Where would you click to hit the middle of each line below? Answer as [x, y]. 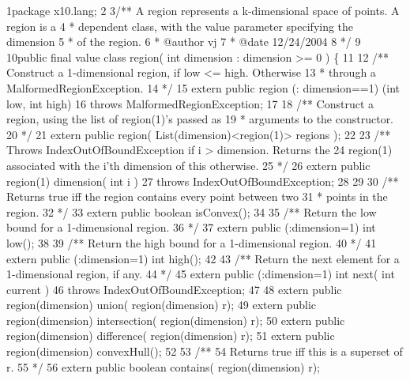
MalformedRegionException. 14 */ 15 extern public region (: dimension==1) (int [203, 87]
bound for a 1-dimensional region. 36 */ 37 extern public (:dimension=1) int [191, 227]
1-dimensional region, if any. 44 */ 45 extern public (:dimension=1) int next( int [201, 274]
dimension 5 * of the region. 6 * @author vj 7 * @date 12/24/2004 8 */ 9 [184, 41]
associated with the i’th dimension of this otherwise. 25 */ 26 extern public [188, 165]
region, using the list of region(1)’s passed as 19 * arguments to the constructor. [200, 119]
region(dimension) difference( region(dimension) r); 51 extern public [171, 336]
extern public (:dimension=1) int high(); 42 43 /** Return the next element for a [203, 258]
